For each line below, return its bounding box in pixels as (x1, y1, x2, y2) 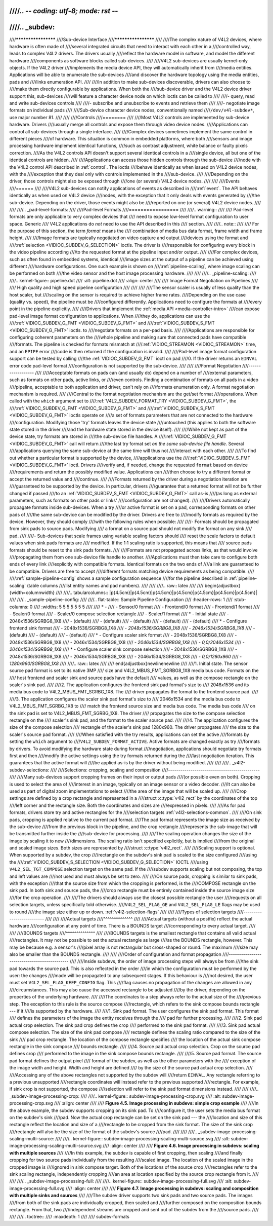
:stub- (233, 597, 246, 603)
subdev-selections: (9, 767, 50, 773)
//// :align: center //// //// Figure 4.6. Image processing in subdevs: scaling (103, 1143, 260, 1149)
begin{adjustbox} (204, 582, 241, 588)
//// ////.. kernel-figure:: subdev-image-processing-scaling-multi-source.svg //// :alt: (55, 1136, 230, 1142)
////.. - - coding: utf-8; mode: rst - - (9, 7, 118, 15)
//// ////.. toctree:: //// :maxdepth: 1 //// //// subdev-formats (9, 1214, 130, 1220)
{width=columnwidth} (9, 589, 55, 596)
